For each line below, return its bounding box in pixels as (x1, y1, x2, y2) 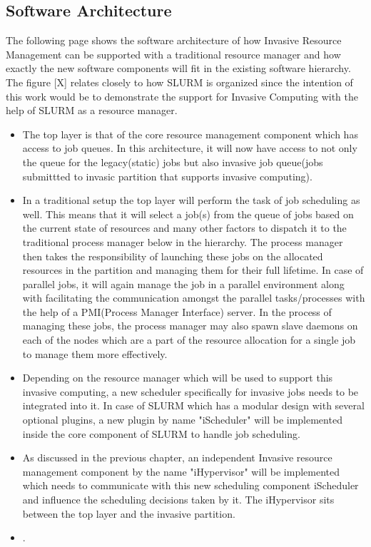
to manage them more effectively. (22, 346, 168, 361)
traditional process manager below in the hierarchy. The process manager (22, 234, 343, 249)
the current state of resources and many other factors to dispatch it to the (22, 220, 347, 235)
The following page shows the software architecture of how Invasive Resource (6, 33, 342, 48)
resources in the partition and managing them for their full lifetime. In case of (22, 262, 364, 277)
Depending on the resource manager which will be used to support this (22, 370, 333, 385)
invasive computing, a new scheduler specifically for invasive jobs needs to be (22, 384, 359, 399)
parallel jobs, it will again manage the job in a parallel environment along (22, 276, 345, 291)
